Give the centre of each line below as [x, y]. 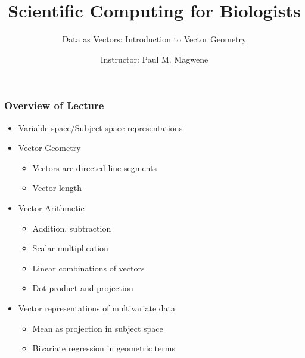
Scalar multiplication [70, 248]
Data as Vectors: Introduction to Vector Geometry [154, 39]
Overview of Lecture [54, 105]
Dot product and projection [83, 288]
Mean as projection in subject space [98, 328]
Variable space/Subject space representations [100, 127]
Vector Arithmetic [51, 207]
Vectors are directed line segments [94, 167]
